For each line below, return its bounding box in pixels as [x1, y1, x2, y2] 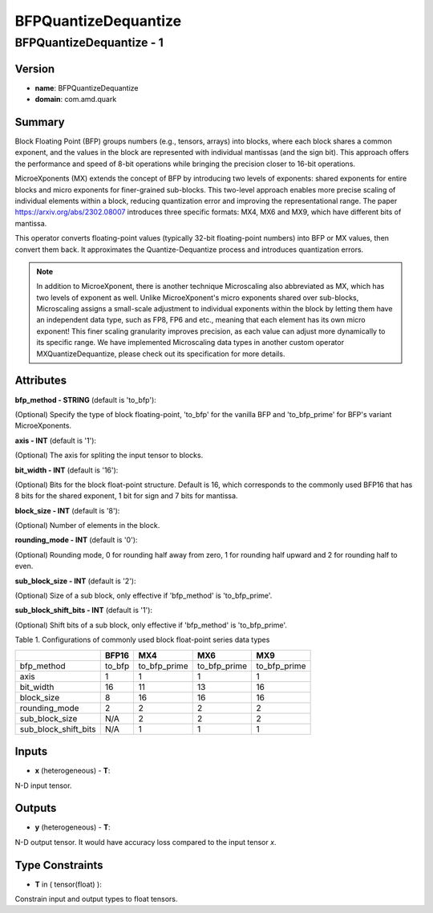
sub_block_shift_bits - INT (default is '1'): [14, 606, 152, 615]
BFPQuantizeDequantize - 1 [14, 35, 164, 50]
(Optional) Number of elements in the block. [14, 521, 160, 530]
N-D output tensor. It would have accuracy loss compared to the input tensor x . [14, 837, 277, 846]
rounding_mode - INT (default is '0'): [14, 535, 138, 545]
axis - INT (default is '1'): [14, 436, 96, 445]
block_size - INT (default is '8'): [14, 505, 120, 515]
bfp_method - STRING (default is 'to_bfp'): [14, 395, 156, 404]
